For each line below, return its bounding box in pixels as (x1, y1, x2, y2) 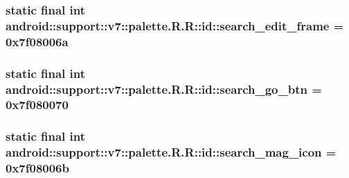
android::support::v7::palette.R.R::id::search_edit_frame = (6, 17, 344, 34)
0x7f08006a (6, 32, 69, 50)
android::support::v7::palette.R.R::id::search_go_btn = (6, 80, 322, 97)
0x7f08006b (6, 159, 69, 177)
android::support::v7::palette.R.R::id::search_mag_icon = (6, 144, 337, 161)
